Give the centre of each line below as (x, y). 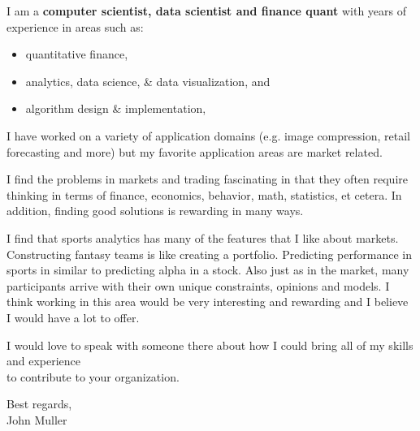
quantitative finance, (77, 54)
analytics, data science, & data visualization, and (148, 81)
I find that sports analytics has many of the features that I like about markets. (203, 237)
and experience (44, 361)
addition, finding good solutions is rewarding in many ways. (155, 211)
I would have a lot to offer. (73, 317)
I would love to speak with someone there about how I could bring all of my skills (210, 345)
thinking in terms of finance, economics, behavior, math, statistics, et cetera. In (204, 194)
